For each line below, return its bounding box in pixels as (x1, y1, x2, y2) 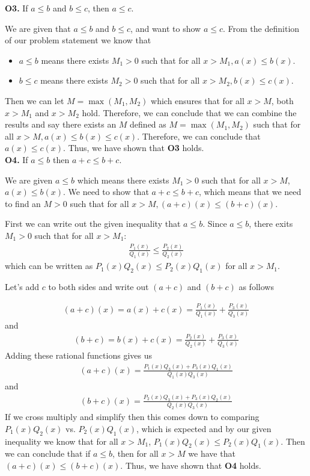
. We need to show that (63, 185, 149, 198)
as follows (239, 280, 274, 292)
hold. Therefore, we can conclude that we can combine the (82, 106, 297, 119)
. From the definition (223, 22, 300, 34)
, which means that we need (198, 185, 302, 198)
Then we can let (5, 94, 64, 107)
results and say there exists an (5, 118, 117, 131)
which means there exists (77, 173, 169, 186)
